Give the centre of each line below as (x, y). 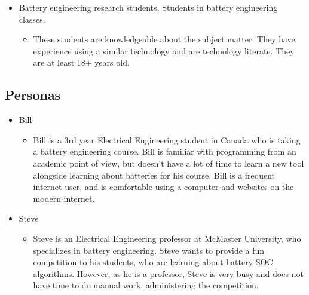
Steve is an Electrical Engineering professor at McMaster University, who (167, 238)
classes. (32, 19)
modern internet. (64, 198)
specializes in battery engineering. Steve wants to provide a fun (149, 250)
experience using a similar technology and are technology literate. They (164, 50)
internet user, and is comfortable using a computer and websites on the (163, 187)
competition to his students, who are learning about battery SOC (153, 262)
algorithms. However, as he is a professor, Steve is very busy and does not (168, 273)
